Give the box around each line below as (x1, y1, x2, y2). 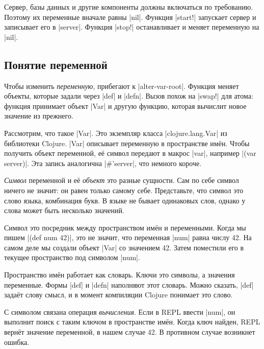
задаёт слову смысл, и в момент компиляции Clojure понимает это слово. (4, 289, 233, 300)
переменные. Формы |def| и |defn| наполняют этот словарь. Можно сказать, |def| (4, 279, 254, 290)
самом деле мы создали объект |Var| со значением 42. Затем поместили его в (4, 242, 244, 252)
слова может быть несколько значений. (4, 205, 124, 216)
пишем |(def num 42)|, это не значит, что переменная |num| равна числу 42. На (4, 232, 252, 243)
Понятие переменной (4, 56, 108, 72)
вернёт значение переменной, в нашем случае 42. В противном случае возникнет (4, 327, 255, 337)
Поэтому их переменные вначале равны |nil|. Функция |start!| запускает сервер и (4, 11, 256, 22)
